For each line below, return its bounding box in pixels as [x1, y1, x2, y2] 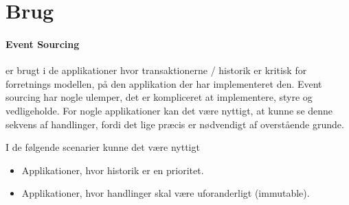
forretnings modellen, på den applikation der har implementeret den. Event [5, 76, 322, 91]
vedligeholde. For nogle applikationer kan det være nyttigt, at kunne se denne [5, 103, 333, 117]
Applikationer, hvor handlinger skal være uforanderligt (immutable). [21, 186, 310, 200]
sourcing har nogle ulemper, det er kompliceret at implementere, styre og [5, 90, 313, 104]
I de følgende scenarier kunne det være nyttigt [5, 140, 200, 154]
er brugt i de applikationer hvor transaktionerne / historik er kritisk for [5, 63, 307, 77]
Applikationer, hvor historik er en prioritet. [21, 162, 204, 177]
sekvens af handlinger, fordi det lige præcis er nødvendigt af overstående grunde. [5, 117, 344, 131]
